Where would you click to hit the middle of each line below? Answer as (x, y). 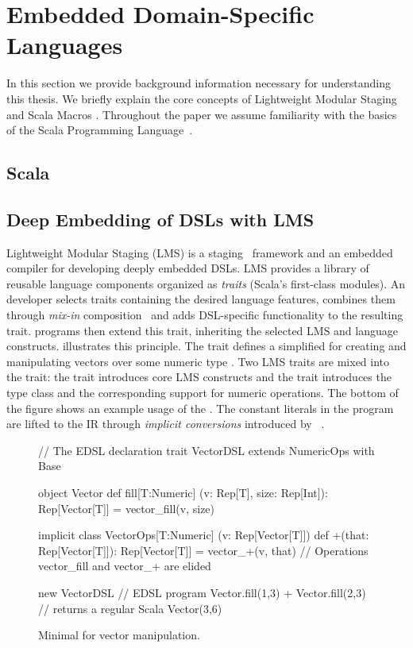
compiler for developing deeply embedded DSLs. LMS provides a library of (188, 268)
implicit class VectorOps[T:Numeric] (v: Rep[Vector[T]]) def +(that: (204, 535)
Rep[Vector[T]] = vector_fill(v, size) (127, 508)
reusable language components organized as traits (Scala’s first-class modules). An (206, 283)
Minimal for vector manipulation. (119, 635)
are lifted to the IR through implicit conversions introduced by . (166, 424)
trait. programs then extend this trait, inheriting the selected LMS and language (202, 330)
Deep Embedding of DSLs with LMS (160, 219)
